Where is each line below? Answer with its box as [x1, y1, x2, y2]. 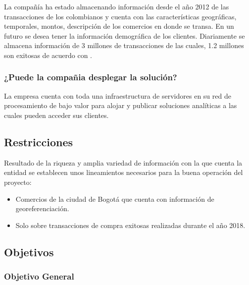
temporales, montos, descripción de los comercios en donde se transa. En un [4, 21, 234, 31]
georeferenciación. [15, 203, 69, 214]
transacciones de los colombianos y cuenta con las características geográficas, [4, 11, 237, 21]
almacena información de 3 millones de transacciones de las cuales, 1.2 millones [4, 40, 244, 51]
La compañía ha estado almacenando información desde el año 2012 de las [4, 1, 229, 11]
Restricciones [4, 134, 73, 149]
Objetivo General [4, 270, 74, 283]
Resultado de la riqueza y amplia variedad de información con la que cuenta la [4, 157, 243, 168]
